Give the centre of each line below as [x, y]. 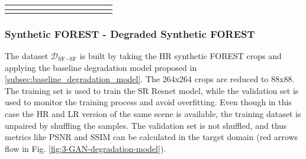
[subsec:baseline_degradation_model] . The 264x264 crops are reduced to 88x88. [150, 79]
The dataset [27, 55]
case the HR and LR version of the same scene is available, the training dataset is [153, 113]
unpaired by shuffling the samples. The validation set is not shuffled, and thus [146, 125]
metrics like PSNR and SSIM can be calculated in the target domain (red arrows [152, 137]
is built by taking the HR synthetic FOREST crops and [181, 55]
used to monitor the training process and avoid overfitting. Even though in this [148, 102]
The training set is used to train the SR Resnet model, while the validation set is [152, 90]
